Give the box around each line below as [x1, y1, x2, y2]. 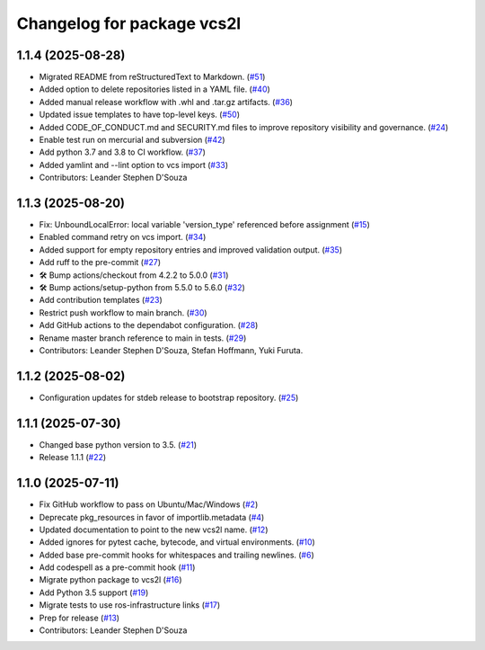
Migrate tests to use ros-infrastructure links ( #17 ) [39, 600, 221, 610]
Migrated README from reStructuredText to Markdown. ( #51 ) [39, 72, 266, 83]
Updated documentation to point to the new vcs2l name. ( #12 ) [39, 524, 269, 535]
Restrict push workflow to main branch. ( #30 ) [39, 307, 207, 318]
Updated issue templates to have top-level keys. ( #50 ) [39, 109, 241, 120]
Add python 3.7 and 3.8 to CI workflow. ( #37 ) [39, 147, 207, 157]
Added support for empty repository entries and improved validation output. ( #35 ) [39, 244, 343, 255]
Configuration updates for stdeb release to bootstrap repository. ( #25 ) [39, 392, 299, 403]
